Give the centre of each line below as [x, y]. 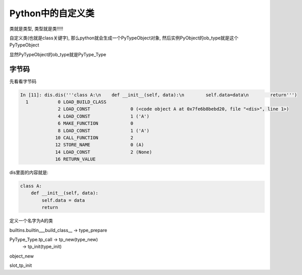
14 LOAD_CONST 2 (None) [104, 152]
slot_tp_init [21, 265]
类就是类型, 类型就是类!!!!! [36, 29]
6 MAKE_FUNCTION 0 [96, 123]
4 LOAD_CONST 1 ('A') [104, 116]
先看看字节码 [23, 81]
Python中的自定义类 [52, 13]
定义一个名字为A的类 [31, 221]
